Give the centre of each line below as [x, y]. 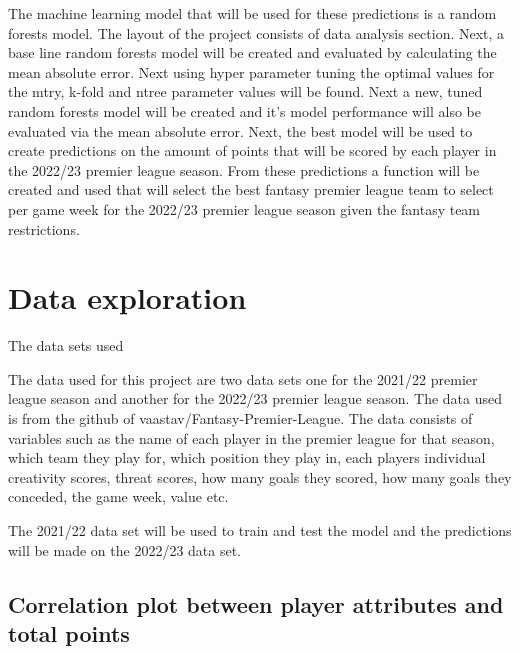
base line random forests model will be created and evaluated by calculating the [252, 52]
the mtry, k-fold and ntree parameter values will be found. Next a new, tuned [245, 91]
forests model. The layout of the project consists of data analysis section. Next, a [256, 32]
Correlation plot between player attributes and [256, 603]
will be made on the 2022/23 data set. [125, 549]
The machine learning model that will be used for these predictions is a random [252, 13]
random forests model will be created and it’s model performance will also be [244, 110]
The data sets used [66, 345]
